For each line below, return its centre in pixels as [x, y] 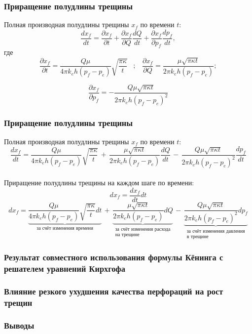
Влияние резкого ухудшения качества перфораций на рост [114, 291]
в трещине [198, 236]
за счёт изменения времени [65, 228]
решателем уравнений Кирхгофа [65, 269]
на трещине [127, 235]
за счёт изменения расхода [143, 230]
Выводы [19, 325]
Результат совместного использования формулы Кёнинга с [114, 257]
